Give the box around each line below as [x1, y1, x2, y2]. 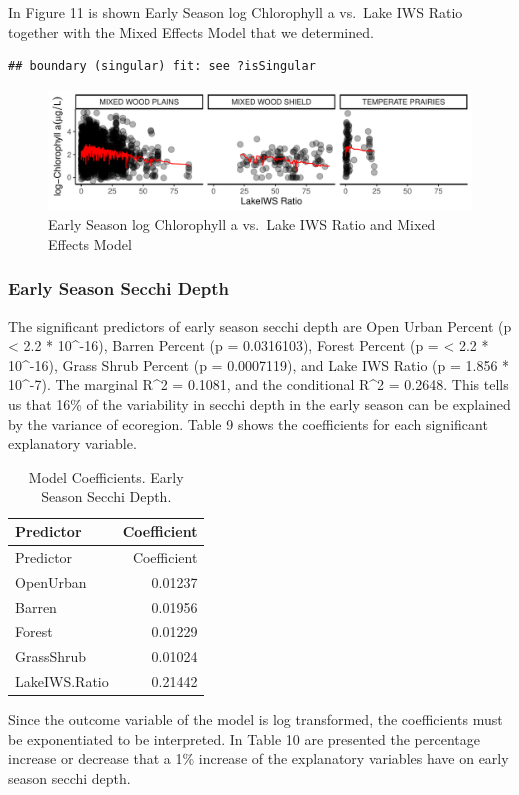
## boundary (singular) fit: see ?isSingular [8, 59, 316, 74]
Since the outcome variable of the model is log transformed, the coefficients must [8, 709, 503, 730]
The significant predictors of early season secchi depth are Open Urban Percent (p [8, 315, 512, 336]
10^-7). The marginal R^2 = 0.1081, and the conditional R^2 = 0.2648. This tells [8, 374, 509, 395]
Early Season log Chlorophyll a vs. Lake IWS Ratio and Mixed [48, 214, 436, 235]
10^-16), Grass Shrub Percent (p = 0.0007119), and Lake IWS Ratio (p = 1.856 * [8, 354, 510, 375]
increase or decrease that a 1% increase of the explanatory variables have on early [8, 748, 509, 769]
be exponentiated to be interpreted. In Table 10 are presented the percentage [8, 728, 480, 749]
